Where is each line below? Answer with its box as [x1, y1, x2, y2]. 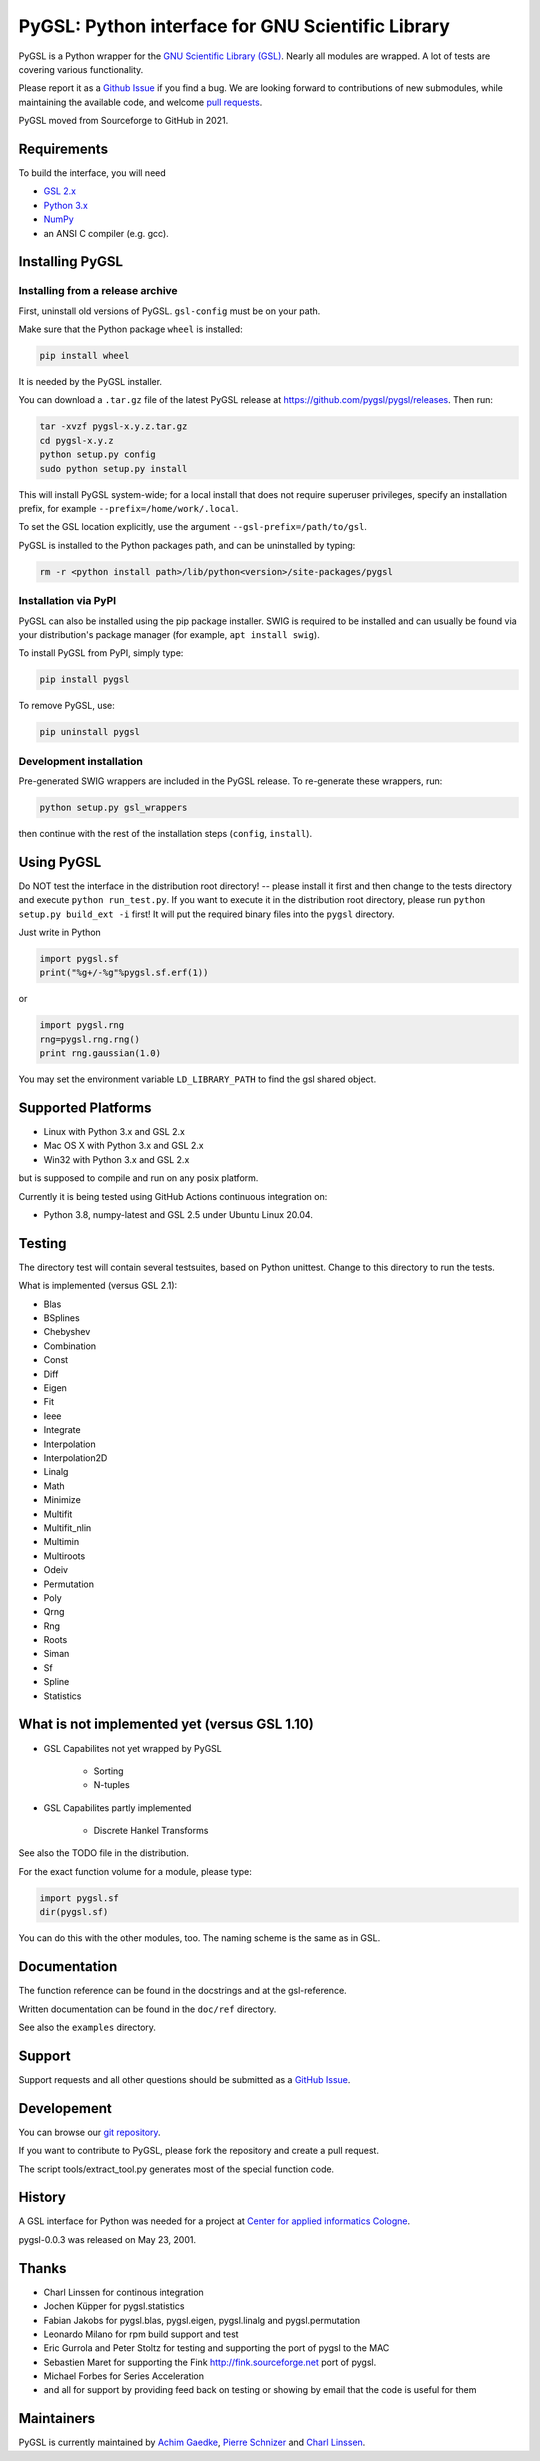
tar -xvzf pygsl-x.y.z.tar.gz [39, 421, 188, 432]
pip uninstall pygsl [39, 726, 140, 738]
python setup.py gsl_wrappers [39, 801, 188, 813]
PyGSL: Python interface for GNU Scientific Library [18, 15, 450, 37]
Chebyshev [43, 1326, 91, 1338]
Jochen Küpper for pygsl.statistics [43, 2300, 185, 2312]
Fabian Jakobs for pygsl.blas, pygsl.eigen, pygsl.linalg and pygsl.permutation [43, 2314, 360, 2326]
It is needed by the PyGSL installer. [18, 376, 163, 388]
